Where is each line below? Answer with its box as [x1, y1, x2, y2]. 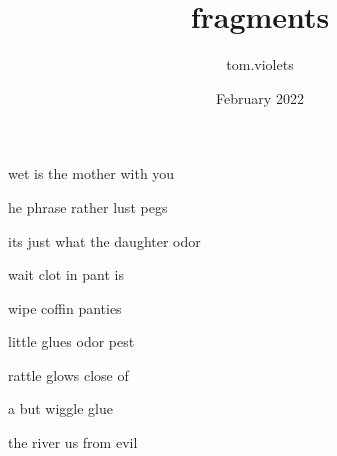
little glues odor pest [8, 331, 135, 352]
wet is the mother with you [8, 163, 175, 184]
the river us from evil [8, 432, 138, 453]
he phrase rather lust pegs [8, 196, 168, 217]
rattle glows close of [8, 364, 129, 385]
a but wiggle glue [8, 398, 113, 419]
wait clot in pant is [8, 264, 124, 285]
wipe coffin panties [8, 297, 122, 318]
